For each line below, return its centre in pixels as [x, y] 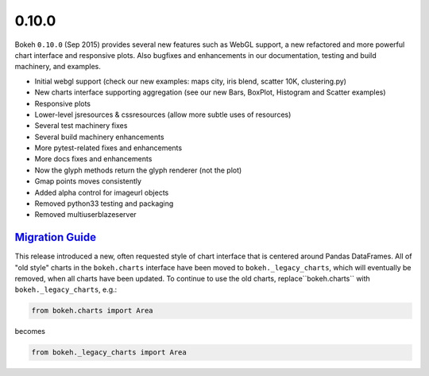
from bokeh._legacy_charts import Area [109, 353]
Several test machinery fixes [81, 126]
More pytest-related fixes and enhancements [108, 148]
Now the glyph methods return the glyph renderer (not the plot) [138, 170]
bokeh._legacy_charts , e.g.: [66, 289]
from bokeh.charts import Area [93, 311]
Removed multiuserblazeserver [85, 215]
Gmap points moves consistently [88, 181]
